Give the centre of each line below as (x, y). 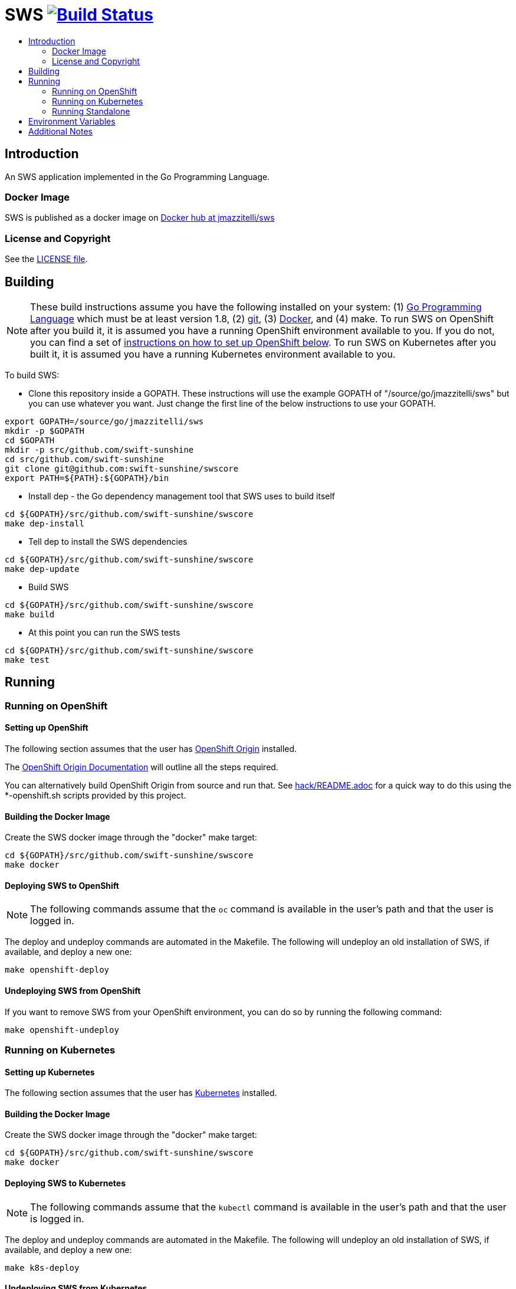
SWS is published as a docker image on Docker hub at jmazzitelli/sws (140, 218)
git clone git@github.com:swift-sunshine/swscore (122, 468)
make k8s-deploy (42, 1267)
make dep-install (45, 523)
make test (27, 660)
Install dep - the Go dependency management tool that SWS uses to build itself (182, 496)
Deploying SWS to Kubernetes (65, 1183)
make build (30, 614)
